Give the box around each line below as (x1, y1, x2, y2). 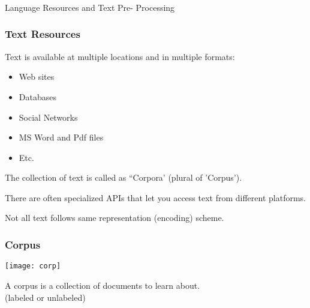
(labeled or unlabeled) (5, 291, 86, 303)
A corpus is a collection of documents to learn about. (5, 279, 200, 291)
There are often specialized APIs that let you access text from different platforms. (5, 191, 306, 204)
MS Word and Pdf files (19, 131, 104, 143)
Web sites (19, 70, 55, 83)
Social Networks (19, 110, 78, 123)
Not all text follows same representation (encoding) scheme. (5, 211, 224, 224)
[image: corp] (5, 262, 61, 271)
